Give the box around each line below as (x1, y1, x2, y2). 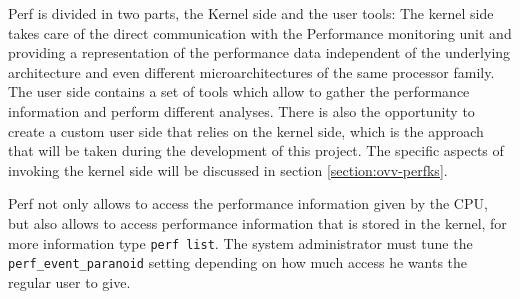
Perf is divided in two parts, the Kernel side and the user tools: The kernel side (8, 3, 494, 23)
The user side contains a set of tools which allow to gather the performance (8, 81, 470, 102)
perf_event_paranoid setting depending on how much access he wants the (8, 252, 468, 273)
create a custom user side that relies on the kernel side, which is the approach (8, 120, 484, 141)
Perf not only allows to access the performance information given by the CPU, (8, 193, 488, 214)
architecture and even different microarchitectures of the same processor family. (8, 61, 495, 82)
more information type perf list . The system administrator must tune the (8, 232, 473, 253)
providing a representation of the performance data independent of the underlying (8, 42, 511, 63)
